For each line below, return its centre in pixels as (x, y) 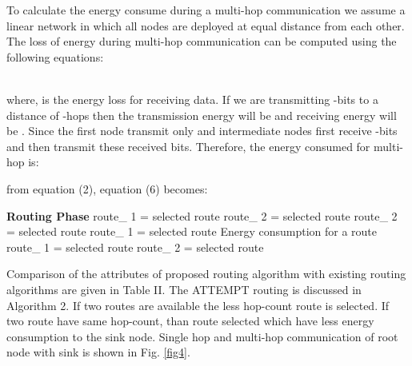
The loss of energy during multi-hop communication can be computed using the (202, 41)
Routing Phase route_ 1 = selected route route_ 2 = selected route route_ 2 (202, 215)
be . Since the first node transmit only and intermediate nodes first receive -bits (202, 131)
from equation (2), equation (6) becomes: (107, 188)
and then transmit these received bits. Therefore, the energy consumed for (188, 146)
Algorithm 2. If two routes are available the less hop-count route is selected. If (198, 305)
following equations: (55, 56)
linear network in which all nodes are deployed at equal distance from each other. (206, 25)
